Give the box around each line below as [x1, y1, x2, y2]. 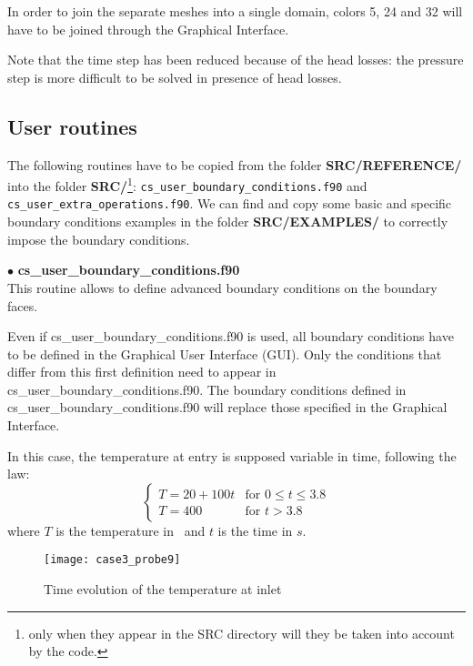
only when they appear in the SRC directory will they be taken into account [28, 623, 455, 642]
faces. [7, 296, 38, 315]
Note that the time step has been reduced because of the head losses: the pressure [7, 50, 464, 69]
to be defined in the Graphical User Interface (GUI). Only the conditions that [7, 344, 442, 363]
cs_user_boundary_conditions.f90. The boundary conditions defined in [7, 379, 407, 399]
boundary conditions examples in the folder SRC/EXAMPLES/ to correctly [7, 212, 448, 231]
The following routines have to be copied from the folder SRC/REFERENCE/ [7, 155, 462, 174]
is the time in [217, 520, 293, 540]
